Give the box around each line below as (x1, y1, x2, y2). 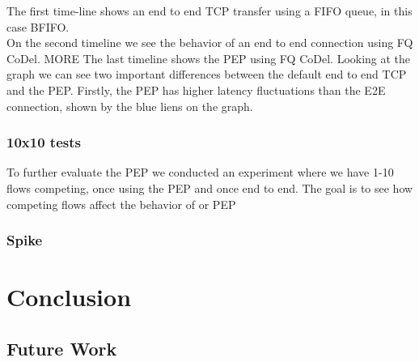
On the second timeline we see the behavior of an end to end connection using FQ (6, 34, 413, 51)
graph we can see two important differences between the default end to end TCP (6, 66, 407, 83)
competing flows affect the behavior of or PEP (6, 195, 236, 212)
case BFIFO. (6, 18, 70, 35)
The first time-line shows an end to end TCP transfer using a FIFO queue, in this (6, 2, 413, 19)
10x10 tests (6, 132, 81, 152)
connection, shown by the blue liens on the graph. (6, 97, 253, 114)
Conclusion (6, 280, 132, 313)
